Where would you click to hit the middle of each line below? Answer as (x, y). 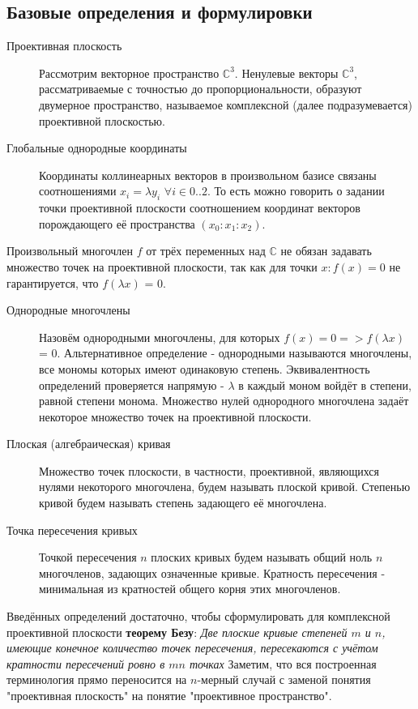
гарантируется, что (53, 282)
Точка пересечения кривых (72, 530)
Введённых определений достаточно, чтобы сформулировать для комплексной (198, 616)
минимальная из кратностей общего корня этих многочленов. (190, 589)
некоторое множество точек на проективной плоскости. (175, 416)
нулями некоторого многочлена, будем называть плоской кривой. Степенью (225, 487)
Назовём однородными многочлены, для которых (160, 337)
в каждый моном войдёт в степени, (325, 384)
